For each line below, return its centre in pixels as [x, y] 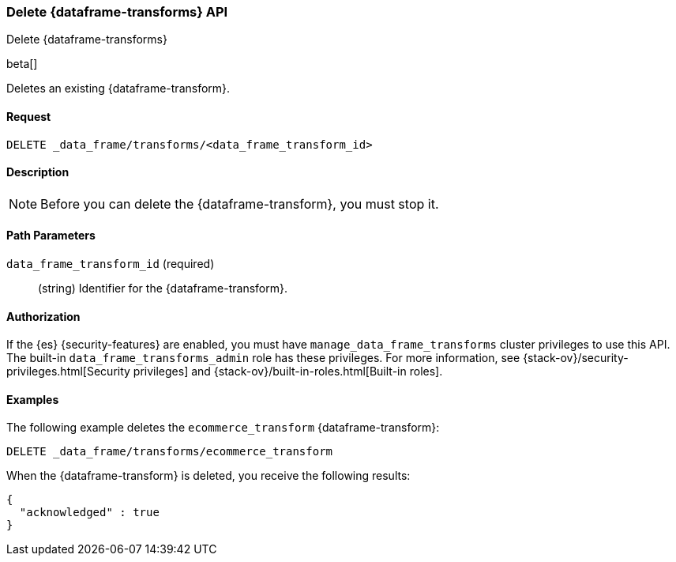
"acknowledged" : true [89, 513]
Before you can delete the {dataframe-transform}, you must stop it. [240, 204]
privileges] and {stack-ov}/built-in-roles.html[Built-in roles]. [288, 372]
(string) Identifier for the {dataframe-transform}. [163, 289]
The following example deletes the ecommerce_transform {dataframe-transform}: [223, 428]
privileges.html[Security [68, 372]
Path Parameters [51, 236]
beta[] [22, 64]
